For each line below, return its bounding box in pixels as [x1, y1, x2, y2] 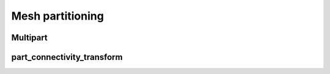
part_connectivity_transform [11, 52, 123, 62]
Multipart [11, 32, 48, 43]
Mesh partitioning [11, 9, 104, 23]
